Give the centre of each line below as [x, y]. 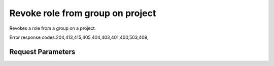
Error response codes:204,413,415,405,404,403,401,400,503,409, [79, 37]
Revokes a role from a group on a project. [53, 28]
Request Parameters [42, 52]
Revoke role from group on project [83, 13]
